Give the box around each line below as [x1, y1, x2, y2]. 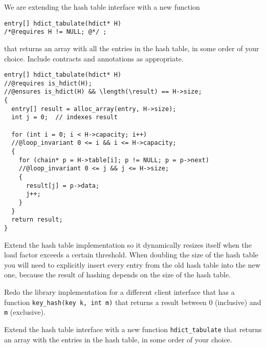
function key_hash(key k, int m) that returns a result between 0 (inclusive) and [4, 296, 261, 307]
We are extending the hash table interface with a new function [4, 2, 200, 12]
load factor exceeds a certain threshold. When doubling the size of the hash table [4, 249, 258, 260]
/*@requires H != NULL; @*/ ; [4, 28, 107, 36]
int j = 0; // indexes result [11, 114, 118, 121]
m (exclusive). [4, 307, 46, 317]
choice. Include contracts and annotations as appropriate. [4, 53, 184, 63]
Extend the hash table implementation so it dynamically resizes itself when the [4, 239, 252, 250]
